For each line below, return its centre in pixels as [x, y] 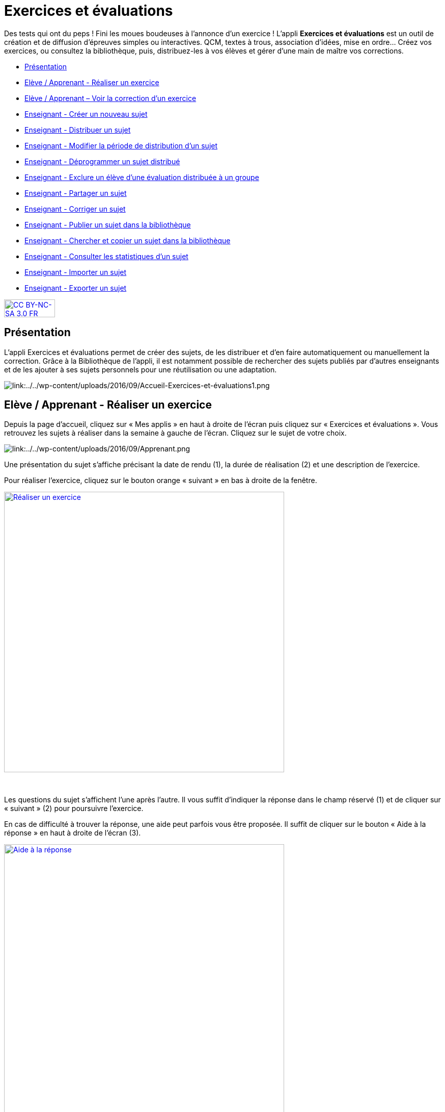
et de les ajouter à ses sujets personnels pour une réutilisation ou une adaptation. [141, 369]
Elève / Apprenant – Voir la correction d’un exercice [110, 98]
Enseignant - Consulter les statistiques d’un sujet [106, 256]
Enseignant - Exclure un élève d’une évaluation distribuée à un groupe [142, 177]
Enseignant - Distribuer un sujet [78, 130]
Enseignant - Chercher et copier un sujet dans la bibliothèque [128, 240]
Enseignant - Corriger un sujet [75, 209]
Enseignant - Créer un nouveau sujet [86, 114]
